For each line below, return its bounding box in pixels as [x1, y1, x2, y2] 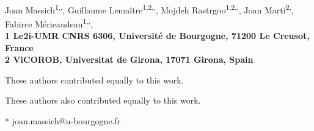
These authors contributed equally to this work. [5, 73, 184, 86]
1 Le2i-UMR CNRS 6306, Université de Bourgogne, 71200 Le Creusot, [5, 29, 310, 42]
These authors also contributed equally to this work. [5, 94, 201, 107]
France [5, 41, 34, 54]
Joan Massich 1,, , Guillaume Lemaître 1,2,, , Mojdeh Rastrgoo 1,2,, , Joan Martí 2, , [5, 1, 294, 16]
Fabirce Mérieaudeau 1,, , [5, 15, 93, 30]
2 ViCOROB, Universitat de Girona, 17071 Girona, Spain [5, 53, 254, 66]
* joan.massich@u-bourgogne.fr [5, 115, 121, 127]
